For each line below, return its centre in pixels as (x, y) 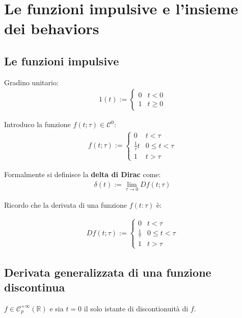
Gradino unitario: (31, 82)
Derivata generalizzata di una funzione (108, 272)
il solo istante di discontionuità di (136, 308)
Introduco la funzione (37, 124)
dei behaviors (52, 28)
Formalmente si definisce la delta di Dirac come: (83, 174)
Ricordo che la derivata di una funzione (66, 204)
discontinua (35, 287)
